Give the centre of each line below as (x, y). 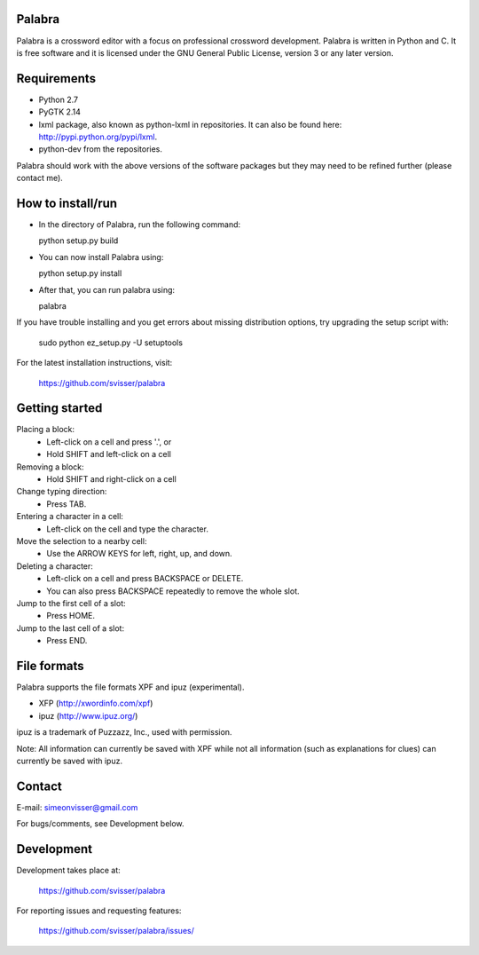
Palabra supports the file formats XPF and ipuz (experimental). (130, 687)
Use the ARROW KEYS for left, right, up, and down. (139, 554)
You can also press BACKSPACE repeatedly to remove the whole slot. (173, 591)
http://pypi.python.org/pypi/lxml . (98, 137)
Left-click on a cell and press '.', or (109, 442)
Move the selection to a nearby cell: (82, 541)
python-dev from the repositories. (101, 149)
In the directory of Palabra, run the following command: (140, 225)
